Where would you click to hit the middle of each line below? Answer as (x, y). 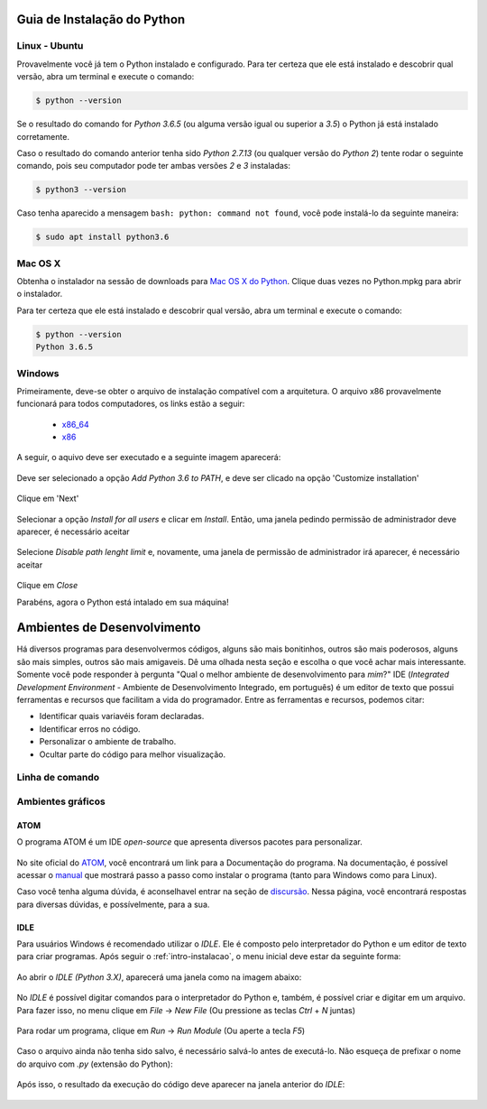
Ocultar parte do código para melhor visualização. (132, 754)
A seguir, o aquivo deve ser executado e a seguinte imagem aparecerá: (149, 457)
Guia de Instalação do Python (101, 19)
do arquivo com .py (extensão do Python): (95, 1064)
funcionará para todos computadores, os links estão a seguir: (131, 404)
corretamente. (43, 136)
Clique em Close (47, 586)
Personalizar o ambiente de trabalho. (108, 742)
